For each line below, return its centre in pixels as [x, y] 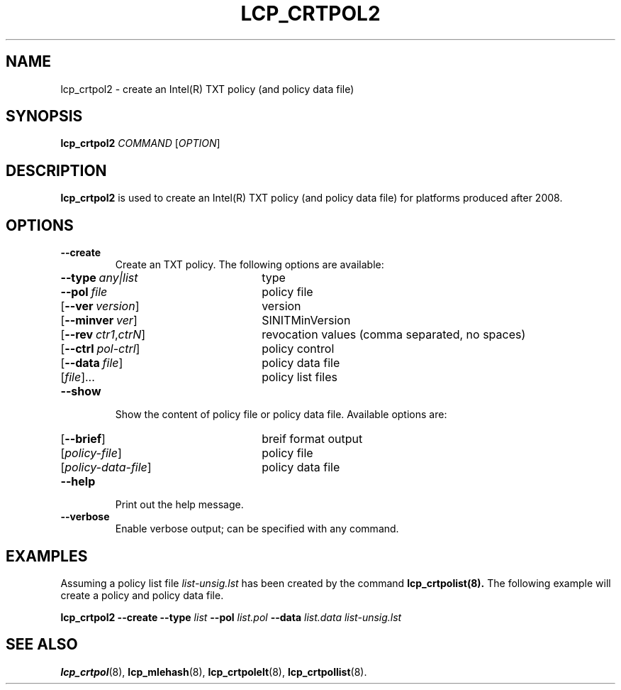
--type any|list [99, 278]
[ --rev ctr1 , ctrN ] [103, 335]
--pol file [84, 292]
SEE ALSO [42, 645]
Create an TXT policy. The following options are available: [250, 265]
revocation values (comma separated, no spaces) [394, 335]
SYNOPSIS [44, 116]
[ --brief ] [83, 439]
